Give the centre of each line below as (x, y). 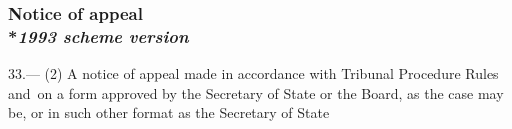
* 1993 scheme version (98, 35)
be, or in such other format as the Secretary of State (169, 112)
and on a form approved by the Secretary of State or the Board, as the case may (256, 92)
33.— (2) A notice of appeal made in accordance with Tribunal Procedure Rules (253, 73)
